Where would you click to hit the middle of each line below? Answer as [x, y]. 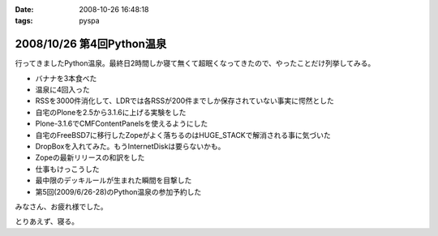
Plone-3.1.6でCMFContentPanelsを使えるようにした [122, 124]
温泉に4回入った [63, 90]
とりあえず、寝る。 [47, 221]
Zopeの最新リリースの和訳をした [90, 157]
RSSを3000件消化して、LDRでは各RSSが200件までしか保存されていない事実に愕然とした [185, 101]
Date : [24, 9]
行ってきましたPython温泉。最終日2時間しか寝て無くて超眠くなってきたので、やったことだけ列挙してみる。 [195, 63]
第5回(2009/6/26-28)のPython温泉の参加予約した [118, 191]
